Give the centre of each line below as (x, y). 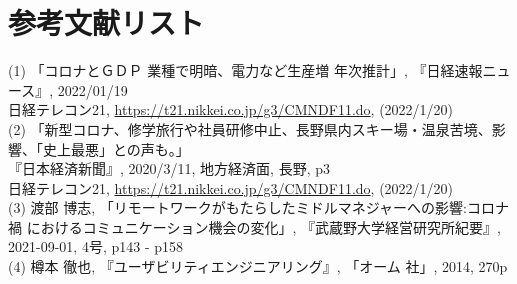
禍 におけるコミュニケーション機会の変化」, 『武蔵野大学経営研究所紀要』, (254, 226)
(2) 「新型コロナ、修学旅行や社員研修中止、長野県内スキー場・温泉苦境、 (250, 128)
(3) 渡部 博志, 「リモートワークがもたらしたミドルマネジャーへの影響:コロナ (258, 207)
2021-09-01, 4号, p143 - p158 (95, 246)
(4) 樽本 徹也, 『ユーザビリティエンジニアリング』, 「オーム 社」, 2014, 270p (258, 266)
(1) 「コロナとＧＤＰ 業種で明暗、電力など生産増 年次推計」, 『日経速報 (245, 70)
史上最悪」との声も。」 (116, 148)
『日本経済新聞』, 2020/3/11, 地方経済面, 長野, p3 (169, 168)
